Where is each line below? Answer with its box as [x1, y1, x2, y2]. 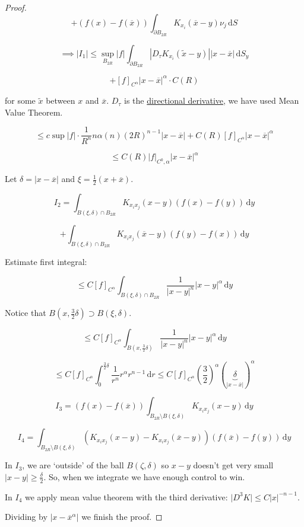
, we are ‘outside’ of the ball [22, 459, 124, 471]
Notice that [5, 306, 46, 319]
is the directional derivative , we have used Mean [124, 94, 299, 107]
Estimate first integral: [5, 255, 87, 267]
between [46, 94, 75, 107]
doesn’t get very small [193, 459, 274, 471]
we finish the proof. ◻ [81, 510, 163, 523]
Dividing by [5, 510, 47, 523]
